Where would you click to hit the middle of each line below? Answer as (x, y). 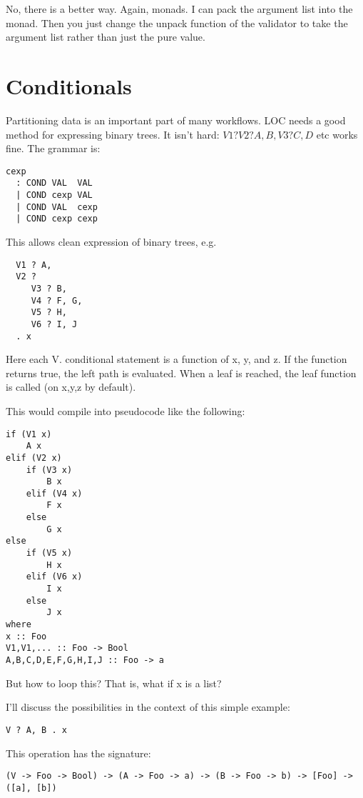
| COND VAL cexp (57, 207)
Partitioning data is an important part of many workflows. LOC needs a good (176, 120)
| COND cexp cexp (57, 219)
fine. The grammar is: (53, 148)
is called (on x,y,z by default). (71, 387)
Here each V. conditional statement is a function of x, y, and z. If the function (177, 359)
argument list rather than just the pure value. (106, 37)
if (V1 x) (29, 434)
